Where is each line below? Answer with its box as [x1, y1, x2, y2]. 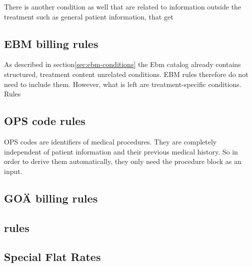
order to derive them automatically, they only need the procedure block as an [4, 156, 241, 166]
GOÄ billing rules [4, 190, 98, 205]
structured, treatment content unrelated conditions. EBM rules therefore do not [4, 68, 248, 79]
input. [4, 165, 22, 176]
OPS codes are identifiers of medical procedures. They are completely [4, 136, 217, 146]
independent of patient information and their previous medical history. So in [4, 146, 238, 156]
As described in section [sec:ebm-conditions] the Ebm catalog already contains [4, 59, 241, 69]
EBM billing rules [4, 35, 98, 51]
